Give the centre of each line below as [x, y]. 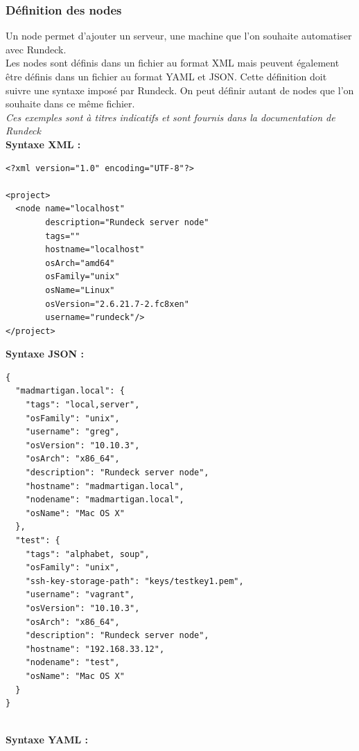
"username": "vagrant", [80, 595]
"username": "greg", [72, 432]
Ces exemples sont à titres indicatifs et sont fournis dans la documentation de [170, 117]
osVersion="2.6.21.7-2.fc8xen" [117, 304]
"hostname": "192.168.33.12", [95, 649]
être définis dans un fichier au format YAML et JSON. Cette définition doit [166, 76]
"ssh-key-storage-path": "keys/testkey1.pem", [134, 581]
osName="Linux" [80, 290]
